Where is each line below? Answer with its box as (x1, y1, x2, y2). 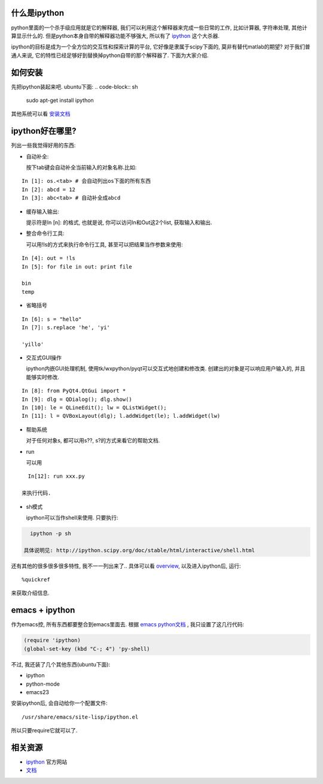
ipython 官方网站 (26, 758, 68, 765)
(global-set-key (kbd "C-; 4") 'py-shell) (23, 645, 150, 652)
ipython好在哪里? (11, 126, 77, 136)
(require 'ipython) (23, 637, 81, 644)
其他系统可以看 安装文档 (11, 110, 71, 117)
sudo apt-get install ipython (26, 97, 94, 104)
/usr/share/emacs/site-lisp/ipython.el (22, 713, 139, 720)
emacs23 (26, 688, 49, 695)
